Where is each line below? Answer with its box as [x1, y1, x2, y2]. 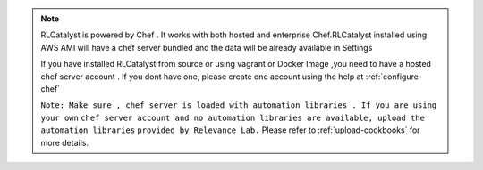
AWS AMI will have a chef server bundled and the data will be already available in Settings [40, 42, 373, 53]
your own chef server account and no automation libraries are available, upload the [40, 112, 425, 123]
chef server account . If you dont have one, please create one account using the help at [40, 71, 364, 82]
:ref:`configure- [365, 71, 422, 82]
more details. [40, 137, 89, 148]
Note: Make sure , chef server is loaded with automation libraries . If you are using [40, 101, 437, 110]
